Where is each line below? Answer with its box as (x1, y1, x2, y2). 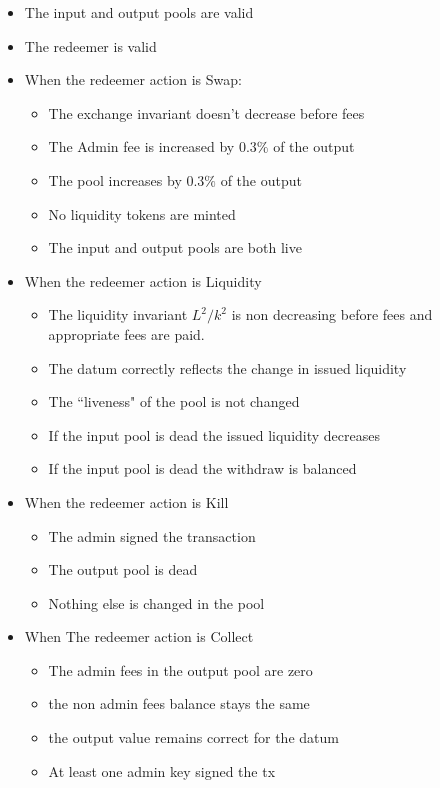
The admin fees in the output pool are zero (48, 659, 313, 680)
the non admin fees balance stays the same (48, 693, 310, 714)
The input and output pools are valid (24, 2, 254, 22)
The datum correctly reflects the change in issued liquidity (48, 357, 407, 378)
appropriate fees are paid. (48, 323, 205, 344)
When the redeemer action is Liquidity (24, 270, 262, 291)
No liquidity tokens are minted (48, 203, 236, 224)
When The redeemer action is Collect (24, 626, 254, 647)
